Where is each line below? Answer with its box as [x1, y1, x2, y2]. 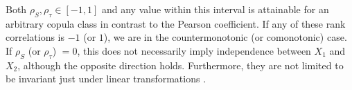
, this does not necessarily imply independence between [77, 43, 311, 57]
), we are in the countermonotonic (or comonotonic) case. [103, 30, 347, 44]
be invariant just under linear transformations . [6, 71, 206, 86]
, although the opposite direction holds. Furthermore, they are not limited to [17, 57, 344, 72]
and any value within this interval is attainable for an [101, 2, 329, 16]
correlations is [6, 30, 65, 44]
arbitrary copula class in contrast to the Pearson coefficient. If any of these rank [6, 16, 346, 30]
